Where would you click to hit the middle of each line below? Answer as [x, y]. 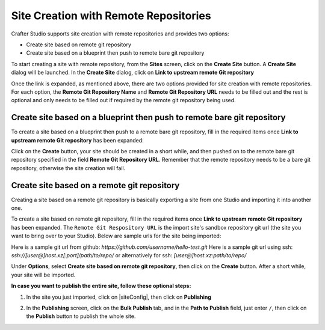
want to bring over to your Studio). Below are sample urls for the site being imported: [116, 236]
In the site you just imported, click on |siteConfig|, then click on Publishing [119, 297]
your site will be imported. [43, 275]
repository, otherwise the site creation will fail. [68, 168]
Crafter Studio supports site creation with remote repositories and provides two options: [120, 34]
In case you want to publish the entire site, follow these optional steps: [101, 286]
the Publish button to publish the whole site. [81, 316]
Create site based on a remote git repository [95, 185]
